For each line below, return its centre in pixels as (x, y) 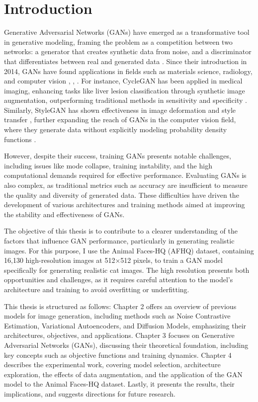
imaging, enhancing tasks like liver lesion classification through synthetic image (125, 90)
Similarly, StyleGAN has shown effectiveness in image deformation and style (120, 110)
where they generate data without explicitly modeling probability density (116, 129)
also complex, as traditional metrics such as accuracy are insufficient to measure (126, 185)
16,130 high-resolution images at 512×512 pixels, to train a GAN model (113, 260)
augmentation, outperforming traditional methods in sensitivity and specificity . (126, 100)
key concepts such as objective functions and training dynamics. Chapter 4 (118, 355)
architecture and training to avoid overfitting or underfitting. (97, 289)
